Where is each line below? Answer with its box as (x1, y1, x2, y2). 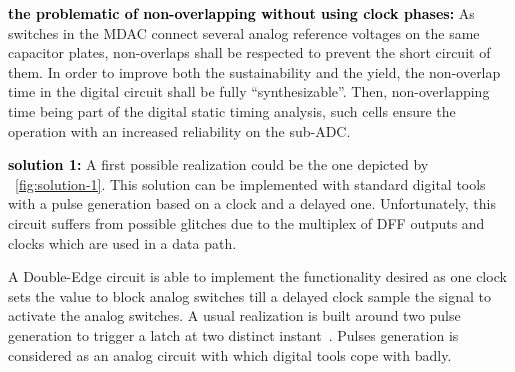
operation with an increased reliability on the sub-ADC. (8, 120, 351, 141)
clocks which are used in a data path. (8, 232, 237, 253)
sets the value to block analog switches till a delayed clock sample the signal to (8, 285, 491, 306)
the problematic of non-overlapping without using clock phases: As (8, 3, 475, 23)
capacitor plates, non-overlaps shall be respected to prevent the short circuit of (8, 42, 491, 63)
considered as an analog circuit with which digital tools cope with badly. (8, 344, 452, 365)
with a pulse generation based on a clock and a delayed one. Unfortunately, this (8, 193, 496, 214)
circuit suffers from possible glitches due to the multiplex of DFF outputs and (8, 212, 485, 233)
